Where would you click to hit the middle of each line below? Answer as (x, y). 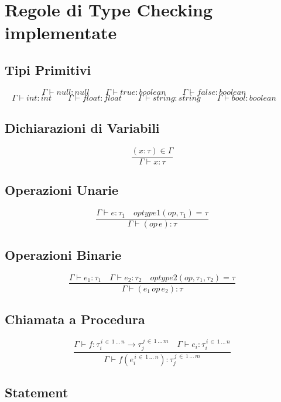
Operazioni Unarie (62, 190)
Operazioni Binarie (63, 254)
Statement (37, 392)
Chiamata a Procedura (75, 319)
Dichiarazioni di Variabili (82, 128)
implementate (61, 32)
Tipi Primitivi (48, 69)
